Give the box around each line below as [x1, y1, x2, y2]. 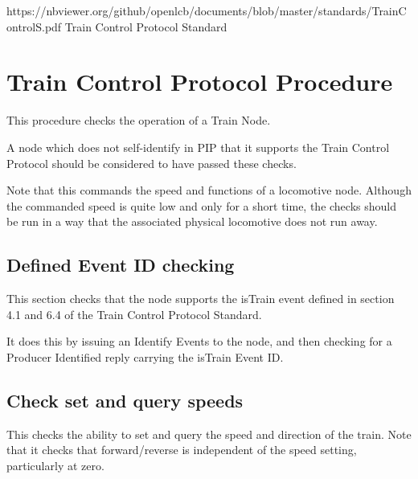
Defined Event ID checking [6, 252, 235, 277]
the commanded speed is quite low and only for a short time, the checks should [6, 197, 396, 214]
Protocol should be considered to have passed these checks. [6, 154, 297, 171]
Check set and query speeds [6, 387, 244, 412]
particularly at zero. [6, 456, 104, 473]
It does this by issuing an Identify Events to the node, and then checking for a [6, 333, 392, 350]
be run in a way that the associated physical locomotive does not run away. [6, 213, 378, 230]
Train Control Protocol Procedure [6, 65, 393, 98]
